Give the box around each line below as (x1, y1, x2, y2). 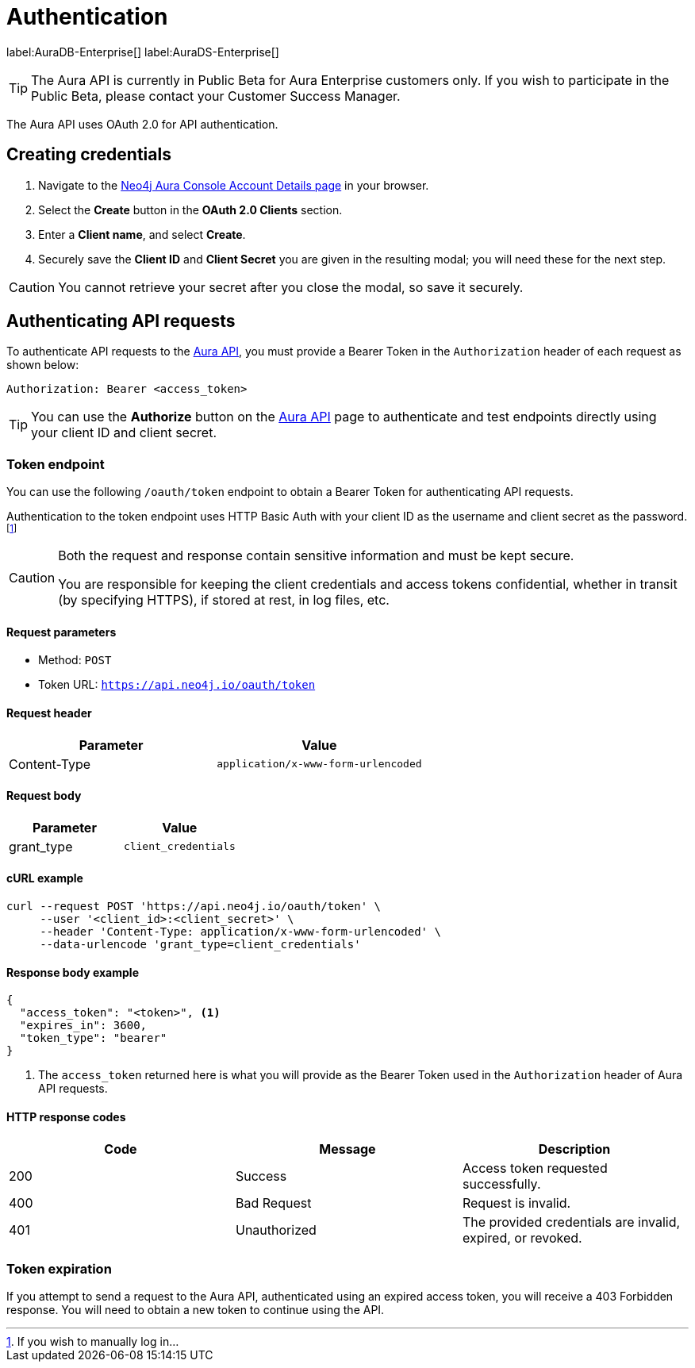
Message (319, 1140, 376, 1157)
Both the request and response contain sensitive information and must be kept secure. (58, 548, 574, 564)
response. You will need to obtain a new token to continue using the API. (6, 1303, 385, 1317)
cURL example (6, 871, 83, 886)
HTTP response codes (6, 1109, 126, 1124)
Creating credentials (6, 144, 171, 165)
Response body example (6, 965, 139, 979)
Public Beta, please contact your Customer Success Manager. (31, 87, 401, 104)
